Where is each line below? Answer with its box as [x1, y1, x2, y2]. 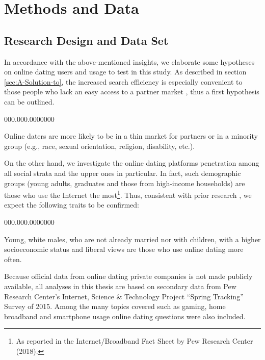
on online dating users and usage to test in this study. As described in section [4, 66, 247, 77]
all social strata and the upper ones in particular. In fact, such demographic [4, 167, 241, 178]
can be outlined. [4, 96, 55, 107]
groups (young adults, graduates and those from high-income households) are [4, 177, 245, 188]
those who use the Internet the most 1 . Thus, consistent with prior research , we [4, 188, 252, 200]
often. [4, 253, 22, 264]
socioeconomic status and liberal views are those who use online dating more [4, 244, 244, 254]
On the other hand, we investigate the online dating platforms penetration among [4, 158, 259, 168]
